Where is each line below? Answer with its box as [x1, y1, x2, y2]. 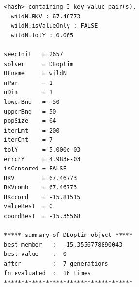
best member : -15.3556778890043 [4, 241, 122, 248]
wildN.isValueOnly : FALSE [11, 22, 98, 30]
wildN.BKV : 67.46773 [11, 13, 81, 20]
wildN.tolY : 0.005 [11, 32, 74, 39]
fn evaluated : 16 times [4, 270, 91, 277]
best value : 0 [4, 251, 67, 258]
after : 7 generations [4, 260, 108, 268]
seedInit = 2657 [4, 51, 63, 58]
